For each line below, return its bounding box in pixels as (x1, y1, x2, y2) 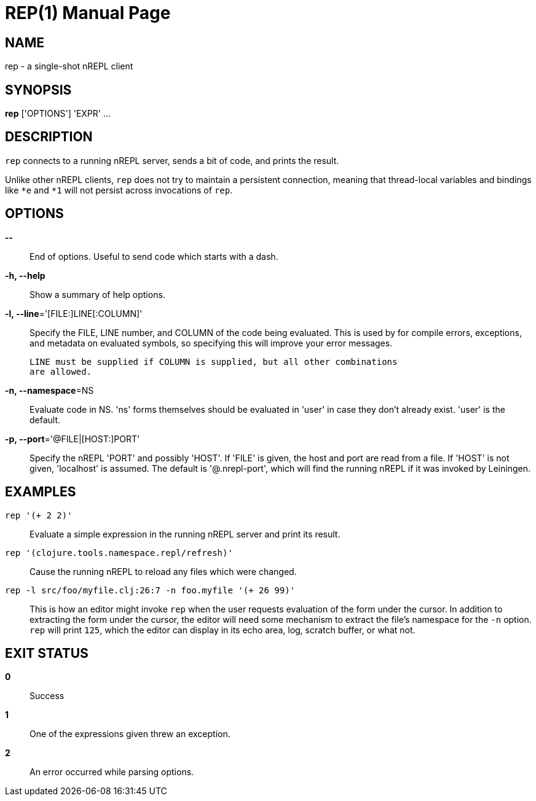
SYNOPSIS (5, 82, 72, 98)
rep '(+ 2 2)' (5, 510, 73, 520)
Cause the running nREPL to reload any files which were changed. (30, 566, 297, 577)
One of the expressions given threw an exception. (30, 729, 231, 740)
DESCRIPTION (5, 129, 93, 145)
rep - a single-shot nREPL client (5, 61, 133, 72)
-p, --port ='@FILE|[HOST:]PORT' (5, 433, 140, 444)
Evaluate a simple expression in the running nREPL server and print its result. (30, 528, 341, 539)
